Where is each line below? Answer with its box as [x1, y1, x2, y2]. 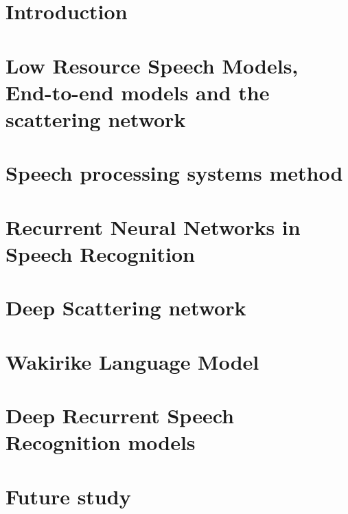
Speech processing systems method [5, 159, 343, 187]
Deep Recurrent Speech [5, 401, 234, 429]
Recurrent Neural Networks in [5, 212, 301, 241]
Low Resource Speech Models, [5, 51, 299, 79]
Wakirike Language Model [5, 347, 259, 375]
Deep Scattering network [5, 293, 246, 322]
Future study [5, 482, 131, 510]
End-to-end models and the [5, 78, 270, 106]
